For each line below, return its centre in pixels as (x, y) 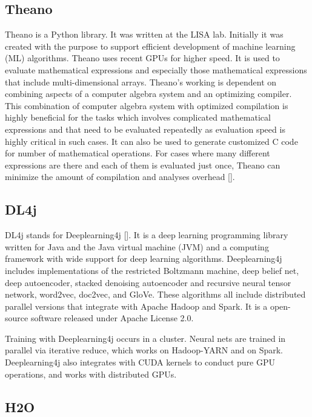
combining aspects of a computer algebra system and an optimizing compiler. (148, 94)
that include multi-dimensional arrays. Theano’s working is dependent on (141, 82)
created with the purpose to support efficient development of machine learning (150, 46)
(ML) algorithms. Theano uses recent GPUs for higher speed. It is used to (142, 58)
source (17, 318)
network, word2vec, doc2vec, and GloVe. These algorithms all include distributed (155, 294)
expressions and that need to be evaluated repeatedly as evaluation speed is (145, 129)
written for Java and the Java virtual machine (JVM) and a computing (137, 246)
